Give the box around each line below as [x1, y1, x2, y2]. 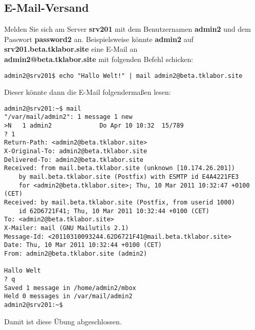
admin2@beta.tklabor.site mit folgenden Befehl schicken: [4, 53, 194, 64]
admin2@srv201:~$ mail [4, 105, 81, 112]
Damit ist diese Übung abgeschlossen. [4, 316, 122, 326]
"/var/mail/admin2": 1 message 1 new [4, 113, 133, 121]
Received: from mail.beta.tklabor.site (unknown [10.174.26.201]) [4, 164, 236, 172]
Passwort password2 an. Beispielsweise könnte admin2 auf [4, 33, 194, 44]
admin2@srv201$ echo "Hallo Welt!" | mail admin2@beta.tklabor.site [4, 72, 243, 79]
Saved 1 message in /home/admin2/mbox [4, 284, 136, 292]
